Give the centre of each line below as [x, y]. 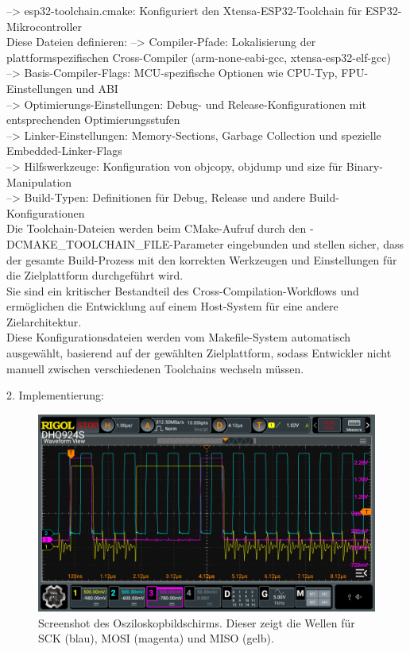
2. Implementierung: [55, 395]
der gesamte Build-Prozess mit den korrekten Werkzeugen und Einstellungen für [202, 259]
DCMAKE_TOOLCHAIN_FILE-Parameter [115, 243]
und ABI [97, 88]
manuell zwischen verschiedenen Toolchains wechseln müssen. [155, 368]
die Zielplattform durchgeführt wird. [95, 275]
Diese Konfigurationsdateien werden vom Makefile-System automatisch [179, 337]
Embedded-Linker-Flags [64, 150]
